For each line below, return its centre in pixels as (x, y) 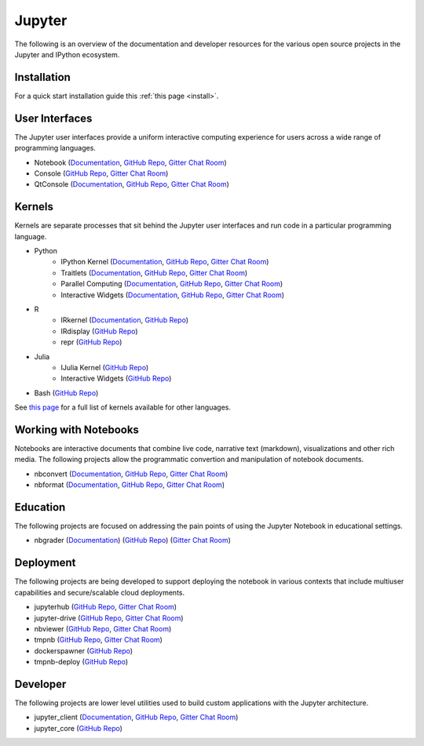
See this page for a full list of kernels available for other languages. (123, 407)
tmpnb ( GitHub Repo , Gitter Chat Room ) (98, 640)
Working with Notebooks (77, 429)
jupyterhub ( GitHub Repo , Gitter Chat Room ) (105, 607)
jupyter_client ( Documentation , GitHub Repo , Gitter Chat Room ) (136, 717)
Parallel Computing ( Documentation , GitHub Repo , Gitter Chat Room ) (172, 284)
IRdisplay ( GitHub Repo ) (99, 331)
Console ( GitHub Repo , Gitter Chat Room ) (101, 173)
